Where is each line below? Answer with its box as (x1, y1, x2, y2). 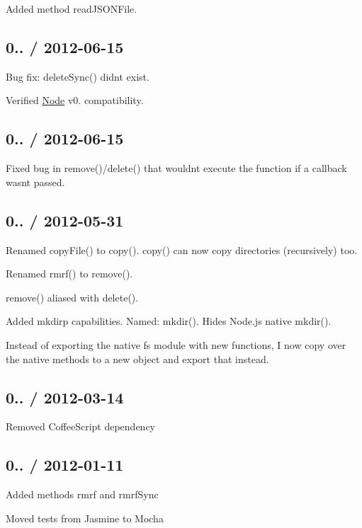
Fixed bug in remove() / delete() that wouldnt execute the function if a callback (6, 161, 347, 176)
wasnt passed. (6, 174, 65, 189)
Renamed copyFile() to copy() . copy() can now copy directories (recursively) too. (6, 242, 358, 257)
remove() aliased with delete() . (6, 289, 139, 304)
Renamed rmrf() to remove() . (6, 266, 133, 281)
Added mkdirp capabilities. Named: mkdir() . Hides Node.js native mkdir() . (6, 314, 332, 328)
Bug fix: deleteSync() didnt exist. (6, 69, 149, 84)
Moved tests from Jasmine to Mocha (6, 510, 164, 525)
